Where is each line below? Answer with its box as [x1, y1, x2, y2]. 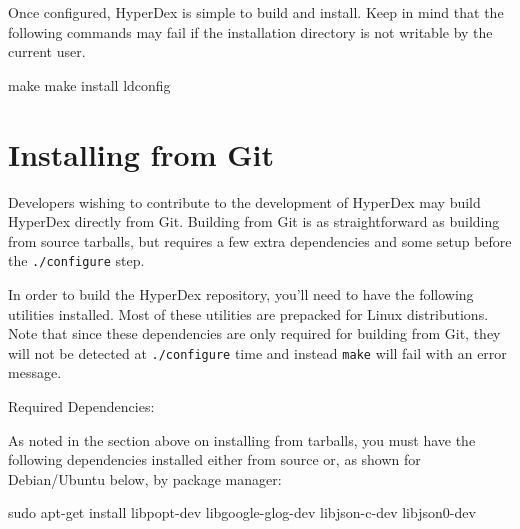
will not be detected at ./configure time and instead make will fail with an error [8, 342, 507, 363]
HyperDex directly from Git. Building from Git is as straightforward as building [8, 211, 500, 232]
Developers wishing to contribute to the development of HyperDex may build [8, 191, 481, 212]
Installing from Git [8, 133, 275, 174]
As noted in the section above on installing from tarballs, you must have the [8, 429, 476, 450]
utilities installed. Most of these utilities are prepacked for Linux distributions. [8, 303, 489, 324]
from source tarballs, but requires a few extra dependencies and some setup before [8, 230, 512, 251]
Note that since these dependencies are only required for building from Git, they [8, 323, 501, 344]
